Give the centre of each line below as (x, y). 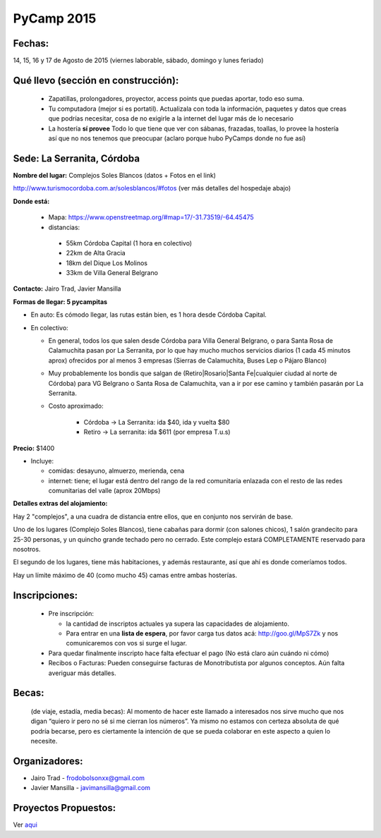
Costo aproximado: (76, 406)
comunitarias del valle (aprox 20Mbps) (104, 491)
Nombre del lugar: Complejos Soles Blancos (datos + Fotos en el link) (115, 175)
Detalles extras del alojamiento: (60, 504)
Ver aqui (25, 825)
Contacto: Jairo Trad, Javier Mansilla (67, 289)
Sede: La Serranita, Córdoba (77, 158)
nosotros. (27, 549)
